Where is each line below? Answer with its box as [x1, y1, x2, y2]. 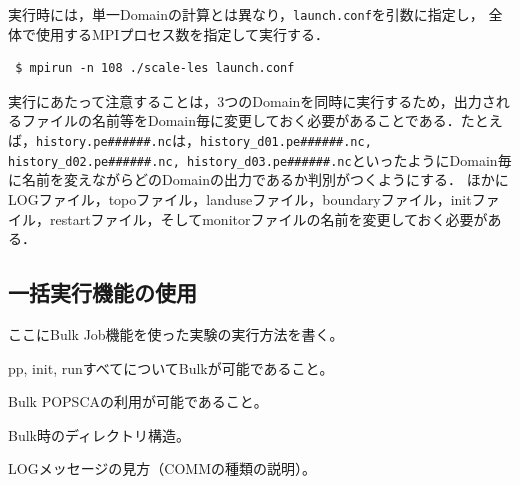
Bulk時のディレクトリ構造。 [8, 424, 190, 445]
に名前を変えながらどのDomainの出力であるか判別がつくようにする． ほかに [8, 169, 509, 190]
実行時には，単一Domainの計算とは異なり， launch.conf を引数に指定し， [8, 4, 484, 24]
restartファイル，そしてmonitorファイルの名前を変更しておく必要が [49, 208, 488, 229]
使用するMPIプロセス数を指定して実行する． [35, 23, 330, 44]
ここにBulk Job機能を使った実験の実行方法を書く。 [8, 323, 344, 344]
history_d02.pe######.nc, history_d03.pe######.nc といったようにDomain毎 [8, 149, 512, 170]
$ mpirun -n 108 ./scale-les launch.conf [15, 61, 295, 76]
